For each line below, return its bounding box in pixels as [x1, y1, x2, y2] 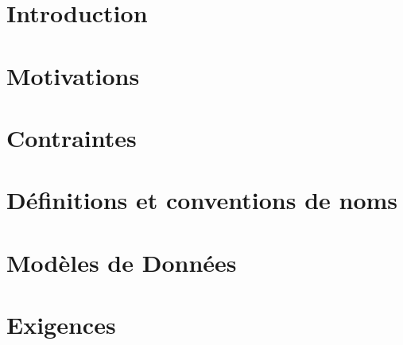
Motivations [6, 59, 140, 91]
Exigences [6, 308, 116, 341]
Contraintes [6, 121, 137, 153]
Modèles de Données [6, 246, 237, 278]
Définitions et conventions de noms [6, 184, 398, 216]
